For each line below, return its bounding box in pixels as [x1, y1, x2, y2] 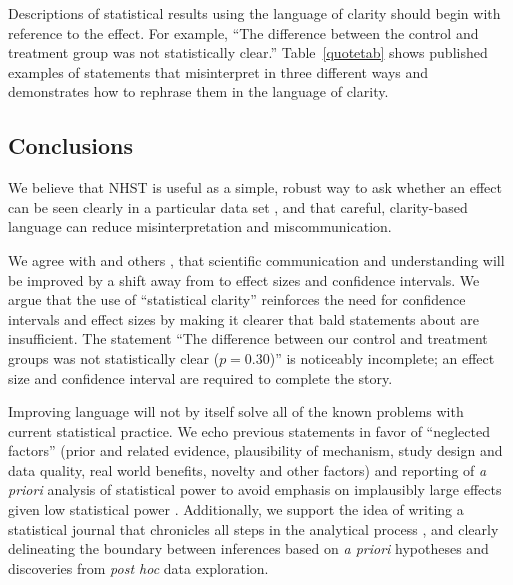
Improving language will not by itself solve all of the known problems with [8, 401, 464, 422]
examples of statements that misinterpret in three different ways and [8, 61, 429, 82]
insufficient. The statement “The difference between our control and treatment [8, 328, 488, 349]
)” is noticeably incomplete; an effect [269, 347, 495, 368]
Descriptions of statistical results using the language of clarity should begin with [8, 3, 501, 23]
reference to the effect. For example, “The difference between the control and [8, 22, 479, 43]
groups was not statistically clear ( [8, 347, 220, 368]
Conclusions [8, 130, 134, 161]
